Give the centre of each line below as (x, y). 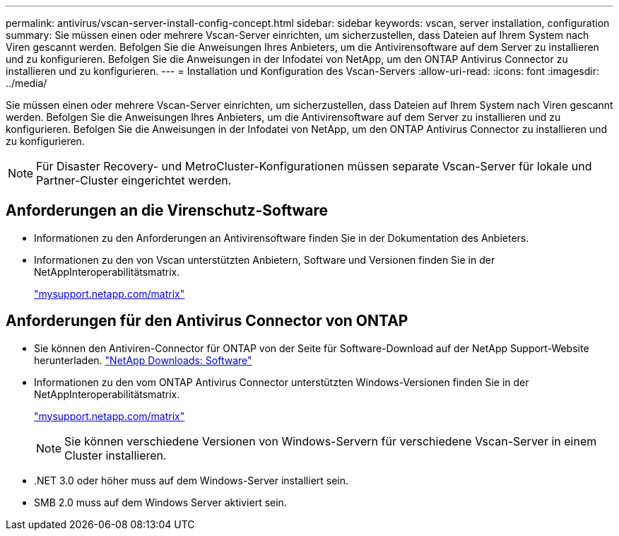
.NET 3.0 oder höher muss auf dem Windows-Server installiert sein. (191, 480)
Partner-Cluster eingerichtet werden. (134, 180)
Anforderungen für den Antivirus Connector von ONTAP (207, 321)
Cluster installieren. (116, 455)
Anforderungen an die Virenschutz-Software (167, 211)
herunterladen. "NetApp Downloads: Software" (143, 360)
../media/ (26, 83)
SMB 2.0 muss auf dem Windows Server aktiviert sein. (160, 502)
